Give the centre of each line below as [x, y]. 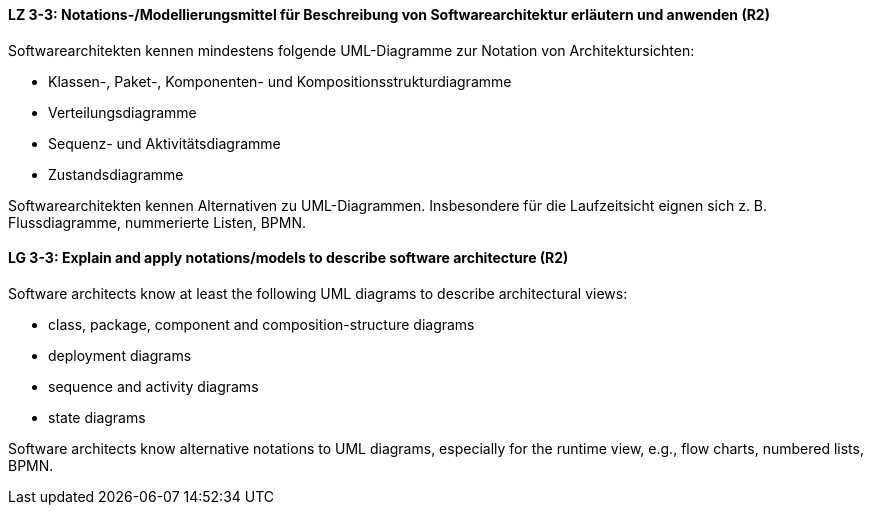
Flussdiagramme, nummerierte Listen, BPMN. [157, 222]
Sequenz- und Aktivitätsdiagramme [164, 143]
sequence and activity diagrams [153, 386]
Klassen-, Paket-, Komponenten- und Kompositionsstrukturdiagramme [280, 81]
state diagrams [97, 417]
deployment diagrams [120, 355]
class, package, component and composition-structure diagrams [261, 324]
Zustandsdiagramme [116, 174]
